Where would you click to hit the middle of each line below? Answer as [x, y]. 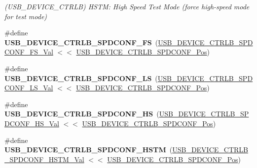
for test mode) [26, 16]
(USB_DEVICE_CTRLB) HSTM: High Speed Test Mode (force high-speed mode [127, 6]
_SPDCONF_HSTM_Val [44, 159]
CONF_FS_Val [29, 52]
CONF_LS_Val [29, 88]
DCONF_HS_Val [32, 123]
